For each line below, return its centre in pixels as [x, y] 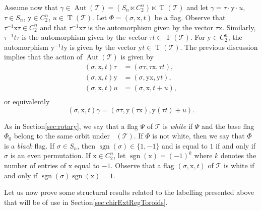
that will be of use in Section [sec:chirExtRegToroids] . [86, 202]
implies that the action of [43, 57]
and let [198, 7]
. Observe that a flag [142, 165]
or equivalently [27, 101]
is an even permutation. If [50, 155]
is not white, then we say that [199, 136]
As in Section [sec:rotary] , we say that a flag [71, 126]
